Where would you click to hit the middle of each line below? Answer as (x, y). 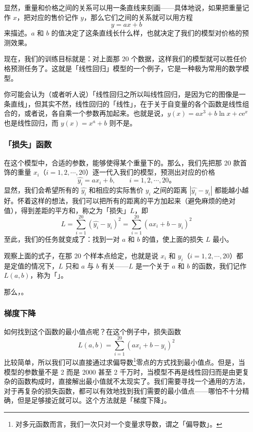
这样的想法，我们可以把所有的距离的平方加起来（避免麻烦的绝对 (133, 200)
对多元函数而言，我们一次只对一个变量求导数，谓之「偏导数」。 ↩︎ (119, 424)
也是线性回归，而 (31, 122)
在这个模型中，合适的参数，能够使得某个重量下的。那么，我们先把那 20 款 (122, 162)
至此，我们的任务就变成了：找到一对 (62, 239)
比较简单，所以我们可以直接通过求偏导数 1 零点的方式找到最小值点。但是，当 (125, 361)
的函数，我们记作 (219, 265)
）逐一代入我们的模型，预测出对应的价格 (150, 172)
